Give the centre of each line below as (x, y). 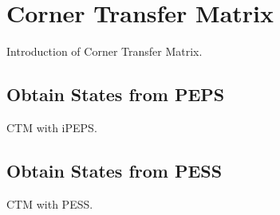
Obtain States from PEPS (116, 94)
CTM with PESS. (50, 203)
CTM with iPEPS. (52, 127)
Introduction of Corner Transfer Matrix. (105, 51)
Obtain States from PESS (114, 170)
